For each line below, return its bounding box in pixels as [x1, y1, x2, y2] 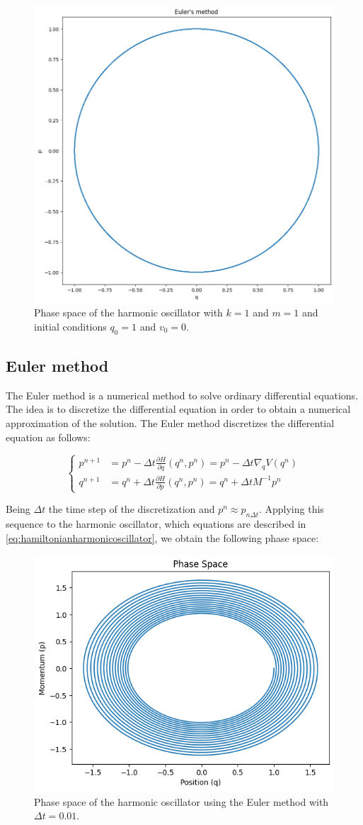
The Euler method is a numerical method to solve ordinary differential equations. [6, 387, 359, 402]
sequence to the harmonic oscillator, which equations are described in [6, 516, 306, 531]
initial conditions [34, 319, 107, 333]
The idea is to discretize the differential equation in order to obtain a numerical [6, 402, 351, 416]
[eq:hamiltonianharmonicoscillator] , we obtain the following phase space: [6, 530, 319, 545]
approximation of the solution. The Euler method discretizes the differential [6, 415, 335, 430]
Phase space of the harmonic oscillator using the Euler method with [34, 794, 329, 809]
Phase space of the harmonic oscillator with [34, 305, 223, 320]
